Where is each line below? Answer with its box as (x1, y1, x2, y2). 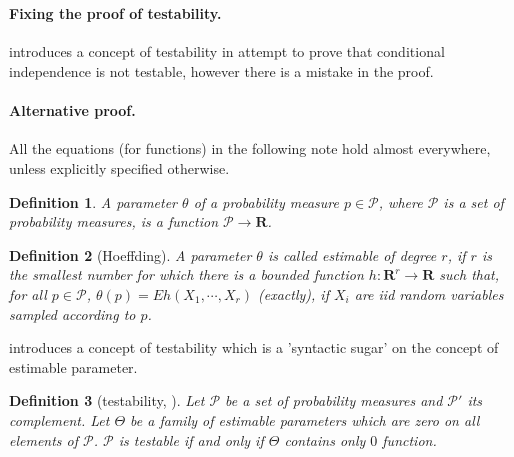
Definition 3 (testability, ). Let (9, 390, 205, 411)
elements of (9, 429, 79, 450)
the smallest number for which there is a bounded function (9, 264, 364, 285)
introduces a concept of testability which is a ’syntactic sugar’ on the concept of (9, 337, 499, 358)
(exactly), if (258, 283, 329, 304)
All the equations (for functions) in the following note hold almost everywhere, (9, 138, 491, 159)
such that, (439, 264, 500, 285)
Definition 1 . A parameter (9, 191, 178, 212)
